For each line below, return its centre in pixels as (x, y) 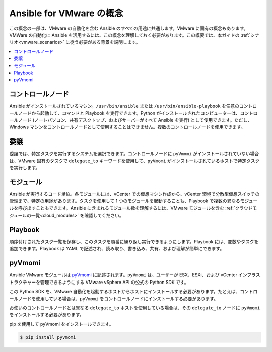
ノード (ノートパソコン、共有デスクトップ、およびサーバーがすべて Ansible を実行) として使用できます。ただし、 (135, 120)
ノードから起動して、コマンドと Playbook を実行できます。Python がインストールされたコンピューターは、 (129, 113)
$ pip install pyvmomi (48, 337)
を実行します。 (25, 168)
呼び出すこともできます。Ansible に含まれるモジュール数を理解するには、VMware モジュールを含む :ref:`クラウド (135, 208)
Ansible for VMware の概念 (66, 13)
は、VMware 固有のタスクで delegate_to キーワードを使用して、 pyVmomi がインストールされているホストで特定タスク (134, 161)
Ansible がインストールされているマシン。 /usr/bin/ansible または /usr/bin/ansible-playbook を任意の (124, 106)
